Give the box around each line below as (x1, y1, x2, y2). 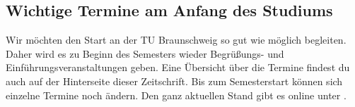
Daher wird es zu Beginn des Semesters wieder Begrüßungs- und (6, 46, 284, 61)
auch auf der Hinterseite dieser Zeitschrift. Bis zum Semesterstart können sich (6, 73, 343, 88)
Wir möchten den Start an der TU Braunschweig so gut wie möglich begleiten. (6, 32, 347, 47)
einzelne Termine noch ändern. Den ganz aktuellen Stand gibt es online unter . (6, 87, 347, 102)
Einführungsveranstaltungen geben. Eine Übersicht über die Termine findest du (6, 60, 350, 75)
